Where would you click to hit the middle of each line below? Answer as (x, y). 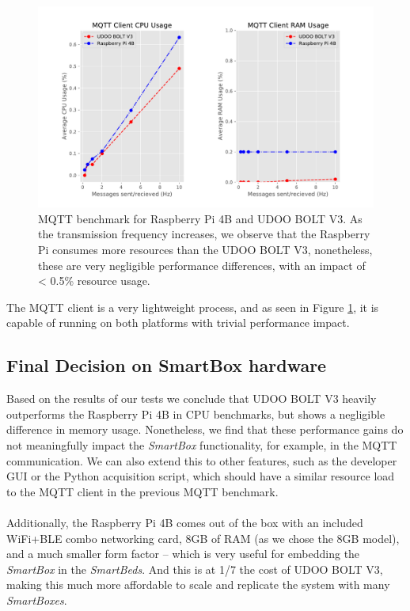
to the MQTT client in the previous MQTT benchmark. (142, 491)
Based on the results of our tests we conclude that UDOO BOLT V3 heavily (192, 398)
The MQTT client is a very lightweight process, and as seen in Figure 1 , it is (193, 307)
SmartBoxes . (37, 600)
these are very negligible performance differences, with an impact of (202, 265)
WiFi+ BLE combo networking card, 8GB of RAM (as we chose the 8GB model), (203, 538)
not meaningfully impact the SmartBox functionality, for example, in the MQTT (202, 444)
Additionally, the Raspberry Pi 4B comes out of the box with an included (185, 522)
